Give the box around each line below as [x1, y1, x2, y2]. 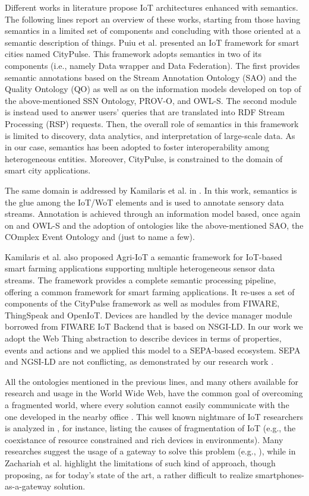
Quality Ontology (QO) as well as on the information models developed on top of [5, 83, 301, 95]
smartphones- [256, 468, 304, 481]
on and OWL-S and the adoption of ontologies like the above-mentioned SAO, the [5, 219, 304, 231]
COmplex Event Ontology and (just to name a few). [5, 230, 195, 243]
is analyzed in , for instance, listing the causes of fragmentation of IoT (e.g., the [5, 422, 296, 434]
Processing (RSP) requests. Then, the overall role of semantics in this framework [5, 117, 299, 129]
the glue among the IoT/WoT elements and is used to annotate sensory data [5, 195, 284, 208]
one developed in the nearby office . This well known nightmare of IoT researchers [5, 410, 304, 422]
